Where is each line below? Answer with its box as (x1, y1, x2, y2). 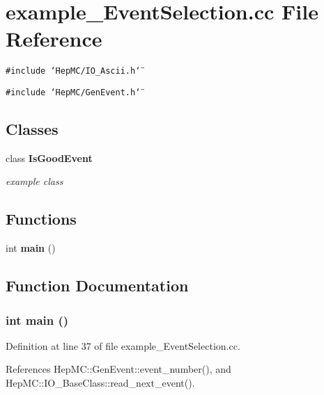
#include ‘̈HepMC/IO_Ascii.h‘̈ (6, 66, 141, 76)
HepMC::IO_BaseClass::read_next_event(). (6, 376, 195, 389)
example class (6, 174, 63, 188)
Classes (6, 118, 59, 140)
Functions (6, 208, 77, 229)
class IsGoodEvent (6, 150, 93, 165)
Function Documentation (6, 275, 189, 296)
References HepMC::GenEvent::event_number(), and (6, 362, 231, 376)
